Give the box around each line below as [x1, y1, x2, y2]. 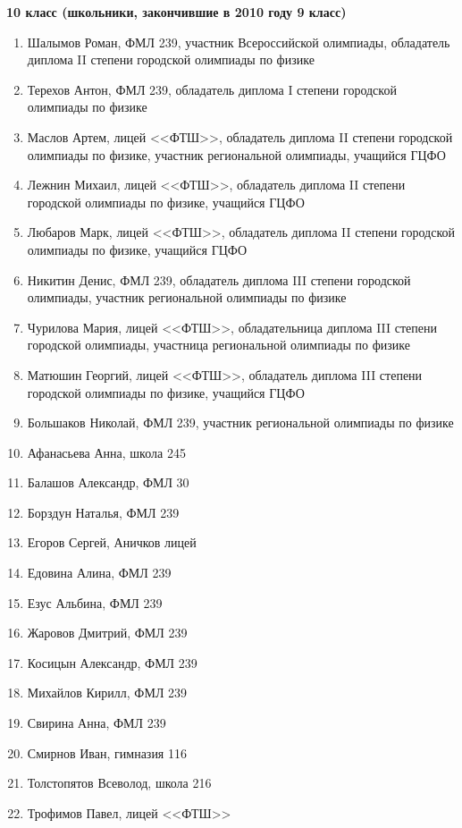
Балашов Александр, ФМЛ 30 [27, 473, 189, 492]
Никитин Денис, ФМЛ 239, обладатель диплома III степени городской [27, 270, 411, 289]
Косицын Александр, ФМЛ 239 [27, 653, 197, 672]
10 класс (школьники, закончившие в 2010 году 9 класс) [6, 3, 347, 21]
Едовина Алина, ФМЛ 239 [27, 563, 172, 582]
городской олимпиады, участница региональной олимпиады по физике [27, 335, 410, 354]
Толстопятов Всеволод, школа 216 [27, 773, 212, 792]
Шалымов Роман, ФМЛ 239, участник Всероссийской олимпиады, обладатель [27, 32, 450, 51]
